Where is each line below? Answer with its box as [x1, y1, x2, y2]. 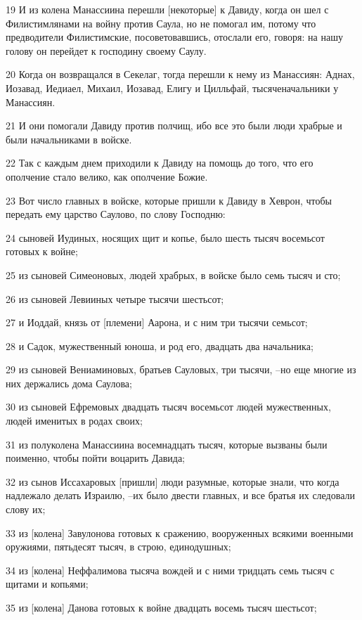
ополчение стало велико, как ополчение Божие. [6, 169, 208, 183]
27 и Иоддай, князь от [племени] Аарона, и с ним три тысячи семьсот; [6, 315, 308, 330]
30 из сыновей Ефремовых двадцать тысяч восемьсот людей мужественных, [6, 399, 331, 414]
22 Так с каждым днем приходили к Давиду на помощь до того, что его [6, 155, 313, 170]
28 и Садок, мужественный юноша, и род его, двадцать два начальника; [6, 338, 313, 353]
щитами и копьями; [6, 576, 89, 591]
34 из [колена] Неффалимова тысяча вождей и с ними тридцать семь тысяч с [6, 562, 335, 577]
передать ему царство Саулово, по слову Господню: [6, 207, 226, 221]
